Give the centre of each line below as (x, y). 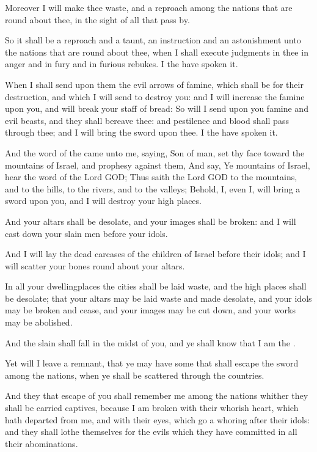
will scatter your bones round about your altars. (95, 265)
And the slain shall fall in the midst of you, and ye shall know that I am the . (150, 342)
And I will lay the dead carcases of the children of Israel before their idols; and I (155, 254)
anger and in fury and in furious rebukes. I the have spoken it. (122, 64)
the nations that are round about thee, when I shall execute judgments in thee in (157, 52)
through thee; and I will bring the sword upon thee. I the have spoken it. (141, 132)
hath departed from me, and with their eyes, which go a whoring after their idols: (158, 419)
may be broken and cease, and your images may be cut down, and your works (150, 310)
